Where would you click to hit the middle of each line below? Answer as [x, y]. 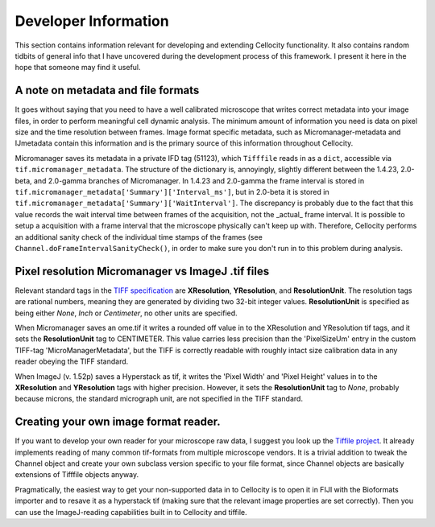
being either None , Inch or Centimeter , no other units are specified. [126, 313]
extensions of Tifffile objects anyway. [77, 475]
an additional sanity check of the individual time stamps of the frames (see [139, 237]
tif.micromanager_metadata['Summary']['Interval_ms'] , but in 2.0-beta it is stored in [172, 191]
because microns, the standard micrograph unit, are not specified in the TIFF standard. [159, 399]
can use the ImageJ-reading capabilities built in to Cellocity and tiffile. [131, 512]
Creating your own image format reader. [118, 422]
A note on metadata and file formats [107, 91]
